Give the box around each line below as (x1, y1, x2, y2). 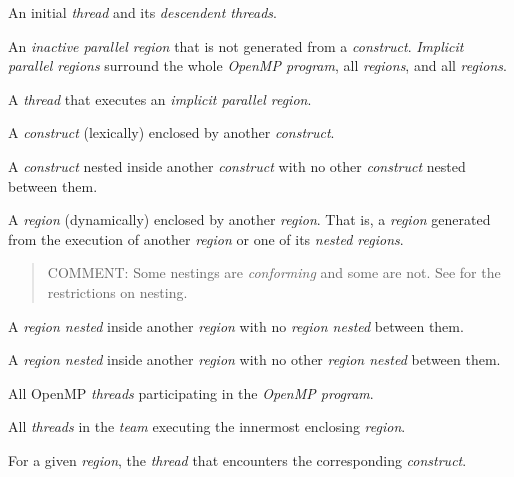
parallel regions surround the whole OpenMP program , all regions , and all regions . (8, 55, 507, 76)
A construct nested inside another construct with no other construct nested (8, 155, 466, 176)
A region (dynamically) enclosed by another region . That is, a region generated (8, 209, 491, 230)
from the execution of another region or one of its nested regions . (8, 228, 404, 249)
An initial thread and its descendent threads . (8, 2, 277, 22)
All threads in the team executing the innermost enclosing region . (8, 416, 406, 437)
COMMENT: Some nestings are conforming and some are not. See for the (47, 262, 501, 283)
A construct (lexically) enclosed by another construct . (8, 122, 335, 143)
